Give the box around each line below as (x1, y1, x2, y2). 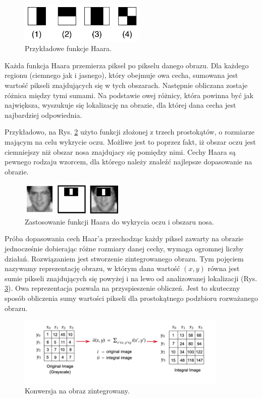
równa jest (207, 263, 240, 274)
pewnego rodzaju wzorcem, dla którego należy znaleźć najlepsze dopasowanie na (5, 156, 252, 167)
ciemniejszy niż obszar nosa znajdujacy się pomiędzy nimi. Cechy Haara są (5, 146, 236, 157)
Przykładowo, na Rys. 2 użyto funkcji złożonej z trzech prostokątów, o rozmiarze (5, 126, 255, 137)
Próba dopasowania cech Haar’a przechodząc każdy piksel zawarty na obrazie (5, 233, 244, 244)
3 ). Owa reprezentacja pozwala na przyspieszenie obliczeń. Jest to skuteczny (5, 283, 240, 293)
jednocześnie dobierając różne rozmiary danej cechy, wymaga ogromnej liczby (5, 243, 244, 253)
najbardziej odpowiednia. (5, 109, 82, 120)
